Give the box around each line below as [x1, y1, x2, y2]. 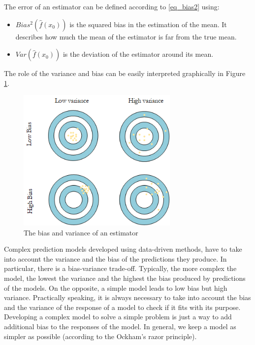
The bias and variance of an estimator [24, 227, 138, 237]
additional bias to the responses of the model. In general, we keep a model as [4, 321, 236, 332]
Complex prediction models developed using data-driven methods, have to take [4, 244, 242, 254]
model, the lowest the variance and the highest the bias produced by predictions [4, 273, 246, 283]
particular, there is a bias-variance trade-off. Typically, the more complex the [4, 263, 237, 273]
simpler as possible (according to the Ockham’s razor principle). [4, 331, 197, 341]
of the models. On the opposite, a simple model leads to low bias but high [4, 282, 227, 293]
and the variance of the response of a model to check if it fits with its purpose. [4, 302, 241, 312]
